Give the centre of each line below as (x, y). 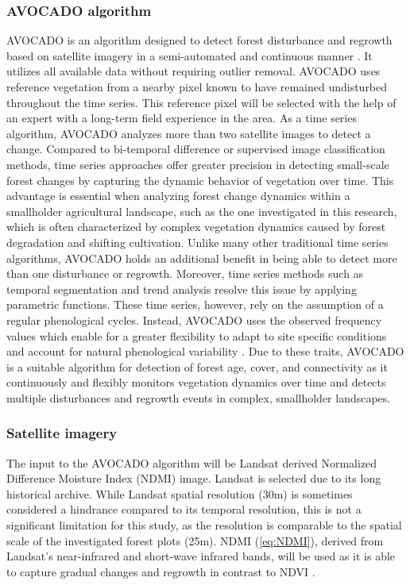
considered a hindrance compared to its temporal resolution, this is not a (184, 509)
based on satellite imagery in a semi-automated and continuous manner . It (190, 55)
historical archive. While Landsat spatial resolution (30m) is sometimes (180, 493)
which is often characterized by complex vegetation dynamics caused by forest (196, 227)
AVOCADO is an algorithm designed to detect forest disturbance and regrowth (199, 40)
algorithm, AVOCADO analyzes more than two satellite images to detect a (189, 133)
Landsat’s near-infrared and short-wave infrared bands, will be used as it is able (201, 556)
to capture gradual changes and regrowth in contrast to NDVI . (161, 571)
